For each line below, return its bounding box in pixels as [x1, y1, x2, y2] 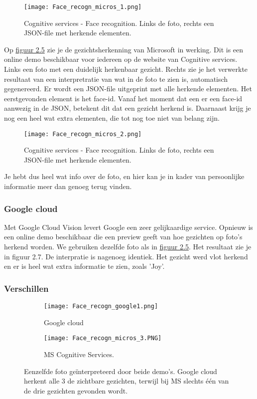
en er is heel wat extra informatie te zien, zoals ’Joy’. [4, 261, 165, 271]
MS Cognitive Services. [44, 349, 114, 359]
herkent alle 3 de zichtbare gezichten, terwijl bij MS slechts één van [24, 376, 229, 386]
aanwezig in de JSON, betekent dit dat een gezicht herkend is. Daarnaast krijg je [4, 103, 251, 113]
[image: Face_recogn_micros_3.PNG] [44, 335, 162, 342]
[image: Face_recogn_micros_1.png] [24, 3, 142, 10]
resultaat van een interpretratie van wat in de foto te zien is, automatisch [4, 73, 228, 84]
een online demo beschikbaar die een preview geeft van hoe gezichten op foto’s [4, 231, 243, 242]
